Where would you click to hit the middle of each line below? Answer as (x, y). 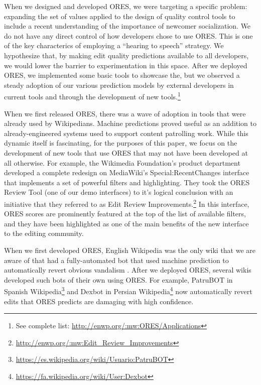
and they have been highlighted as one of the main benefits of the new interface (126, 223)
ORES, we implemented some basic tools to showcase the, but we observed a (122, 75)
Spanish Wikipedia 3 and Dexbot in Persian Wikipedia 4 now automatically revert (128, 290)
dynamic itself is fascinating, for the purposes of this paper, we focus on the (121, 143)
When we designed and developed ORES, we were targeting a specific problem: (126, 6)
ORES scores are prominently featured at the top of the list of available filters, (125, 214)
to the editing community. (44, 233)
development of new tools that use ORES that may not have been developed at (126, 152)
